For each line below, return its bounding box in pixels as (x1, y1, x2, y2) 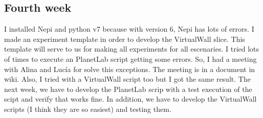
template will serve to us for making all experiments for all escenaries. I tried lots (4, 43, 259, 54)
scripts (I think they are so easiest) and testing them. (4, 103, 171, 114)
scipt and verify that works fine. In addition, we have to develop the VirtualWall (4, 93, 257, 104)
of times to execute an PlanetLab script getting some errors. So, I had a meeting (4, 53, 257, 64)
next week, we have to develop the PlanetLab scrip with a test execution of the (4, 83, 252, 94)
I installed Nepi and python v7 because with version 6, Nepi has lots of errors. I (4, 23, 254, 34)
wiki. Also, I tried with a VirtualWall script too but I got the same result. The (4, 74, 251, 84)
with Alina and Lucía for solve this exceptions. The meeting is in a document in (4, 63, 255, 74)
